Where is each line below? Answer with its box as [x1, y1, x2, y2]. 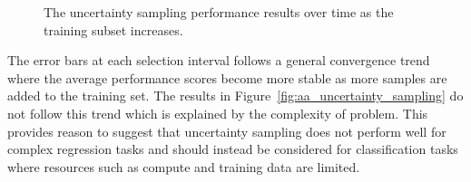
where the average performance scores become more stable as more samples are [7, 68, 447, 87]
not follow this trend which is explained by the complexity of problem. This [7, 103, 428, 122]
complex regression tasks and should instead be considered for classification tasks [7, 139, 458, 158]
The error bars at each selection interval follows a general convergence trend [7, 51, 430, 70]
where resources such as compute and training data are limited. [7, 157, 360, 176]
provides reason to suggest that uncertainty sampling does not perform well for [7, 121, 446, 140]
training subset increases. [44, 20, 183, 39]
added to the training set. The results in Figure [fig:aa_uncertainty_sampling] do [7, 86, 464, 105]
